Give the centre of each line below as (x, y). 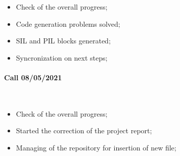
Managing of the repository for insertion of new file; (96, 147)
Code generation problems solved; (68, 23)
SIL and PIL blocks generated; (63, 41)
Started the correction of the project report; (84, 131)
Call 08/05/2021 (33, 77)
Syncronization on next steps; (62, 57)
